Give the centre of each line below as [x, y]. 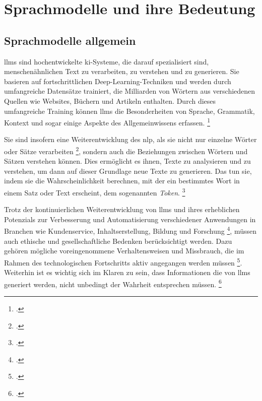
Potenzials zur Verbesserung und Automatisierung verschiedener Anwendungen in [130, 219]
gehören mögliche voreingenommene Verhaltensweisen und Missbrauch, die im [124, 251]
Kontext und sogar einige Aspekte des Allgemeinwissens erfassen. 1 [107, 122]
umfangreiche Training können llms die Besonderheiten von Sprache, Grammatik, [129, 111]
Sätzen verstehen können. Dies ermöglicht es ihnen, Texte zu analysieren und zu [127, 161]
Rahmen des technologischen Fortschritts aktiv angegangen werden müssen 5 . [123, 261]
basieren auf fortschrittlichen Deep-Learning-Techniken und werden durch [118, 81]
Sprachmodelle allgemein [70, 40]
